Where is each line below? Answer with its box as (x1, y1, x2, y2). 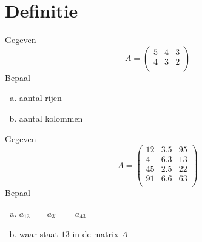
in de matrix (72, 227, 119, 240)
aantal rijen (19, 91, 62, 104)
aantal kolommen (19, 111, 83, 124)
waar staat (19, 227, 59, 240)
